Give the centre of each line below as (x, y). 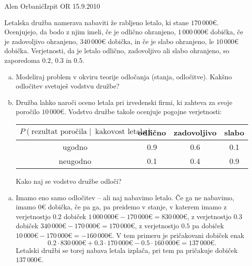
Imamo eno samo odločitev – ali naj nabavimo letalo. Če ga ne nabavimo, (125, 197)
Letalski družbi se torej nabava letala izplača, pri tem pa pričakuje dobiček (127, 250)
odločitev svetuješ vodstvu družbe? (67, 86)
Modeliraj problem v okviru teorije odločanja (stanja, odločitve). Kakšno (124, 76)
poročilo (28, 111)
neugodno (75, 161)
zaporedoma (22, 60)
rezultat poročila (59, 132)
